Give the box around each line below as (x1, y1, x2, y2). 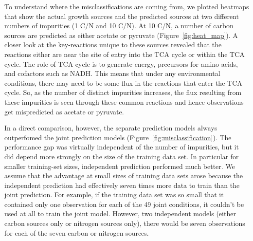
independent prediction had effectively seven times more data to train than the (4, 180, 240, 190)
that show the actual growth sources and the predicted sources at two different (4, 11, 239, 21)
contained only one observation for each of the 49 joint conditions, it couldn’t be (4, 199, 244, 209)
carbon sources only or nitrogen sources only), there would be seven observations (4, 218, 245, 228)
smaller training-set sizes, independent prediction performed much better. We (4, 161, 235, 171)
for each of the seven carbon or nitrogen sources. (4, 227, 149, 238)
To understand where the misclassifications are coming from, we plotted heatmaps (4, 1, 249, 11)
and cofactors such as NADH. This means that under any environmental (4, 68, 220, 78)
